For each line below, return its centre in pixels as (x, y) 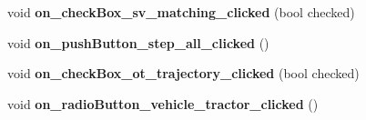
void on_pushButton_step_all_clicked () (138, 42)
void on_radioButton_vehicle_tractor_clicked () (163, 103)
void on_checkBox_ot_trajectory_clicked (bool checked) (183, 73)
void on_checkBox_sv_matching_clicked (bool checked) (181, 12)
